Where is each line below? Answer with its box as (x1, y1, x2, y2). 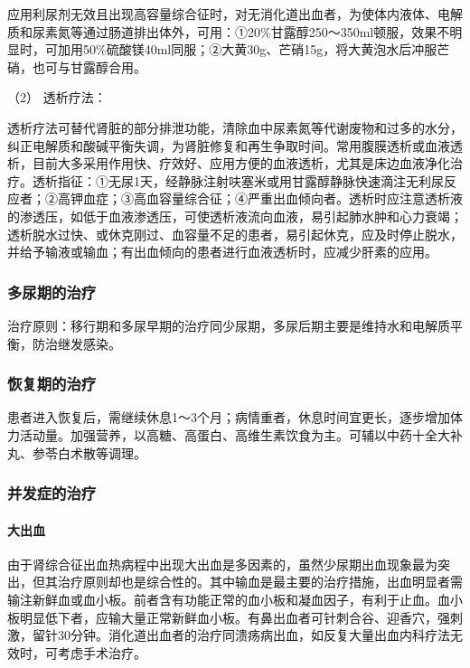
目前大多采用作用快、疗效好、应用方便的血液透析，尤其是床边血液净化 (32, 154, 450, 173)
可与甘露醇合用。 (44, 57, 146, 76)
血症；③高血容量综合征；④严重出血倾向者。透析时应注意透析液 (82, 189, 463, 208)
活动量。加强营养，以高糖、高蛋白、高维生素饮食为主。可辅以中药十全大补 (19, 425, 463, 444)
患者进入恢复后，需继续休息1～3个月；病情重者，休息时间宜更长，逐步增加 (7, 408, 450, 427)
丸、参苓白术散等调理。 (7, 443, 146, 462)
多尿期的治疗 (7, 280, 97, 303)
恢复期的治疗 (7, 372, 97, 395)
